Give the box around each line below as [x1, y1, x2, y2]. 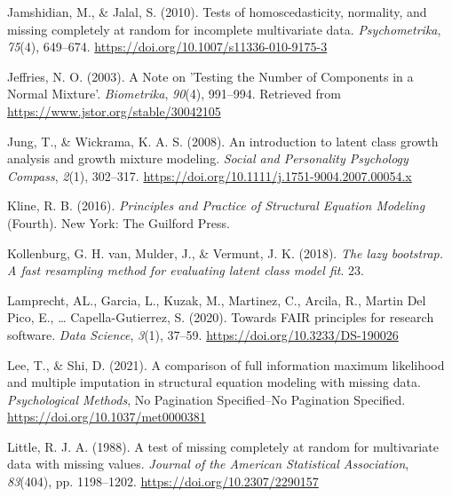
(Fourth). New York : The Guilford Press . [7, 213, 230, 232]
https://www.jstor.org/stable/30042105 [7, 101, 221, 120]
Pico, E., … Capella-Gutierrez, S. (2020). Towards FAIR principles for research [7, 308, 434, 327]
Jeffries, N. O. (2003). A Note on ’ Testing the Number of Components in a [7, 67, 414, 85]
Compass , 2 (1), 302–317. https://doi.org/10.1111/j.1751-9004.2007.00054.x [7, 166, 412, 185]
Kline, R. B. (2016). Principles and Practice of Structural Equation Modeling [7, 196, 425, 215]
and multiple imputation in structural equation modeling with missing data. [7, 373, 421, 391]
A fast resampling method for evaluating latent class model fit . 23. [7, 261, 364, 280]
